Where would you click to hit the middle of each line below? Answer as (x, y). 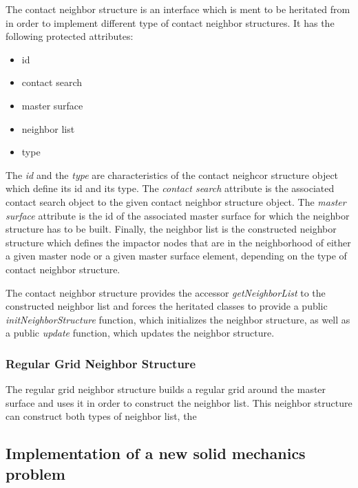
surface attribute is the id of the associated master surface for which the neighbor (178, 215)
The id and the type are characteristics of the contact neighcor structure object (172, 174)
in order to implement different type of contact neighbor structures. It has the (170, 22)
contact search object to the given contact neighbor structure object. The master (176, 201)
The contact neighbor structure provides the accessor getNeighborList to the (166, 292)
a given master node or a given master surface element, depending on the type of (176, 256)
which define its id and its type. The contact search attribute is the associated (170, 188)
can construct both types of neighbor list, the (101, 416)
